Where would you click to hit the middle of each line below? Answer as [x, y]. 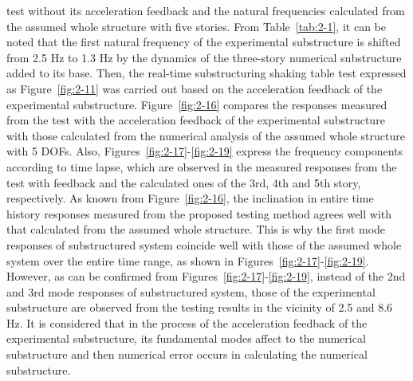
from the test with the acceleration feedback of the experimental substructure [196, 120]
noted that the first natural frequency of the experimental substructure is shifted [204, 42]
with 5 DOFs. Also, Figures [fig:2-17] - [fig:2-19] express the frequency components [205, 151]
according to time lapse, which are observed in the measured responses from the [202, 166]
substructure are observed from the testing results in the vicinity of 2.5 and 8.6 [200, 307]
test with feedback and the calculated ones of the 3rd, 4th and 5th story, [184, 182]
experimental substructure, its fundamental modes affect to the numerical [186, 338]
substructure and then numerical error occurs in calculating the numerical [187, 354]
